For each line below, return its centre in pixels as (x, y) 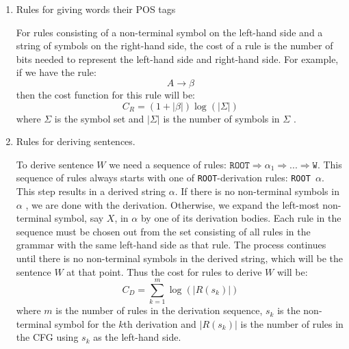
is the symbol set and (99, 118)
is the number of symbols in (221, 118)
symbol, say (79, 218)
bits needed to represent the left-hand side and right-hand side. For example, (177, 59)
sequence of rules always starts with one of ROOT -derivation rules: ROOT (163, 178)
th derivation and (160, 323)
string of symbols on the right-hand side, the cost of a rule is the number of (174, 46)
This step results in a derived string (91, 191)
